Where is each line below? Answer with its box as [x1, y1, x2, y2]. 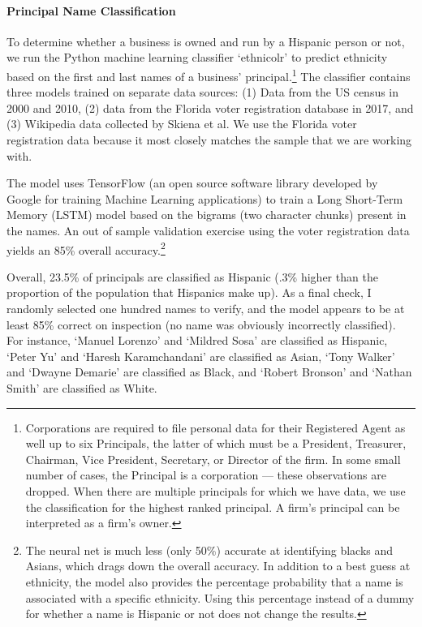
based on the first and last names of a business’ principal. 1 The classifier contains [6, 65, 411, 84]
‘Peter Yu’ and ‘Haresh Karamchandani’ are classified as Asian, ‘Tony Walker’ [6, 347, 395, 364]
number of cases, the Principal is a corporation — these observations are [25, 466, 387, 483]
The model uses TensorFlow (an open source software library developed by [6, 174, 378, 191]
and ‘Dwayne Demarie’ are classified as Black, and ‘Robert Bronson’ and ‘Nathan [6, 363, 412, 380]
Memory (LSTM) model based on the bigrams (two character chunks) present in [6, 206, 407, 223]
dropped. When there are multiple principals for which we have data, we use [25, 482, 406, 499]
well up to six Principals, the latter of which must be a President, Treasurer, [25, 435, 407, 452]
